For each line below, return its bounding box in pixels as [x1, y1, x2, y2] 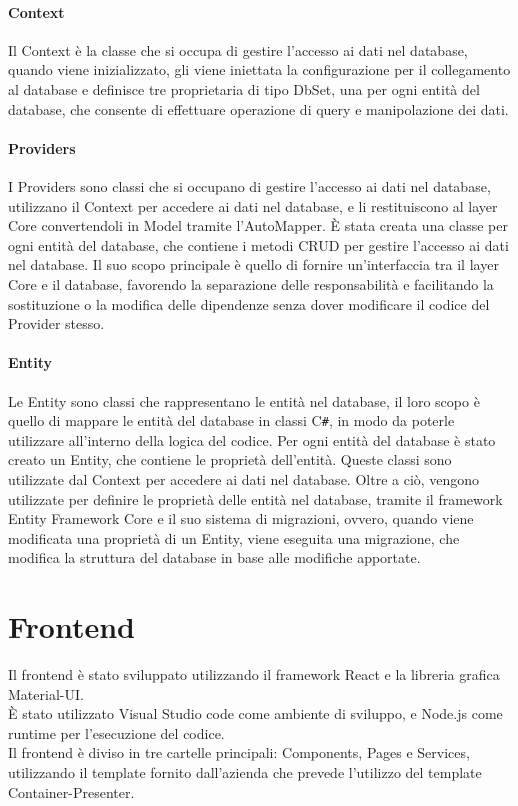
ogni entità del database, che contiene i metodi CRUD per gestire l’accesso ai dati [8, 234, 509, 255]
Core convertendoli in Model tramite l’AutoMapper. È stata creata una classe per [8, 215, 508, 236]
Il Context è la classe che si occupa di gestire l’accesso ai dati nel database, [8, 39, 468, 60]
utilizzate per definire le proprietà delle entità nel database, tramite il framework [8, 488, 503, 509]
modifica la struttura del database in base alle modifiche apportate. [8, 547, 421, 568]
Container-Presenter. [8, 781, 135, 802]
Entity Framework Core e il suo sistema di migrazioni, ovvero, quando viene [8, 508, 474, 529]
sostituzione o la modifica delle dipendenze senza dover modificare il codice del [8, 293, 490, 314]
